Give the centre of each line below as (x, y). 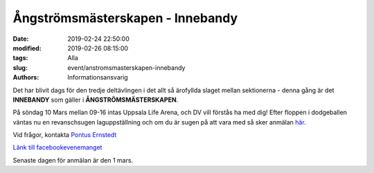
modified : (27, 48)
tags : (20, 58)
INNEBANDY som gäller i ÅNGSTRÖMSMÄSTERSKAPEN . (96, 100)
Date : (21, 39)
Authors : (26, 78)
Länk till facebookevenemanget (57, 147)
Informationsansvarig (98, 78)
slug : (20, 67)
